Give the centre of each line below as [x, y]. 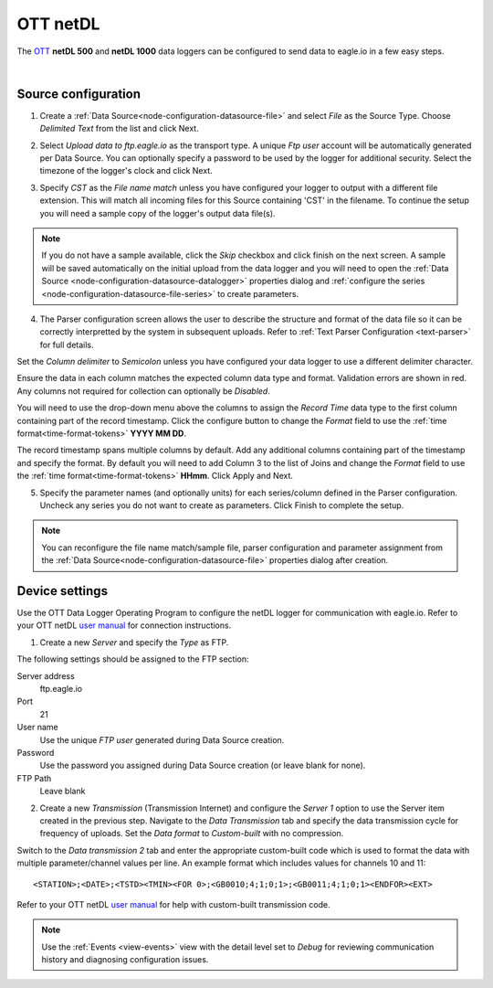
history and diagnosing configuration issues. [125, 960]
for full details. [67, 345]
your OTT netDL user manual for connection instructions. [124, 625]
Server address [46, 675]
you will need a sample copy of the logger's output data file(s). [157, 213]
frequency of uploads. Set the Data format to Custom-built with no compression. [192, 834]
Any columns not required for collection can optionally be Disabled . [144, 391]
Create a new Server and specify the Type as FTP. [134, 642]
